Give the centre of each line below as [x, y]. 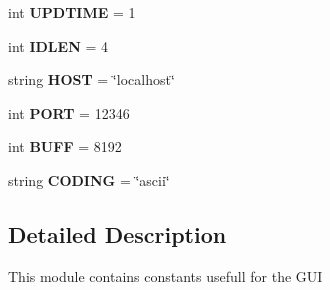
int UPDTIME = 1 [72, 12]
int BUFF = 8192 [65, 146]
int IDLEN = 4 [58, 45]
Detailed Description [117, 233]
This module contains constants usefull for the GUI [165, 275]
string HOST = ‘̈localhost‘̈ [91, 79]
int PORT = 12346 [69, 112]
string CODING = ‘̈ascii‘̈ [89, 179]
